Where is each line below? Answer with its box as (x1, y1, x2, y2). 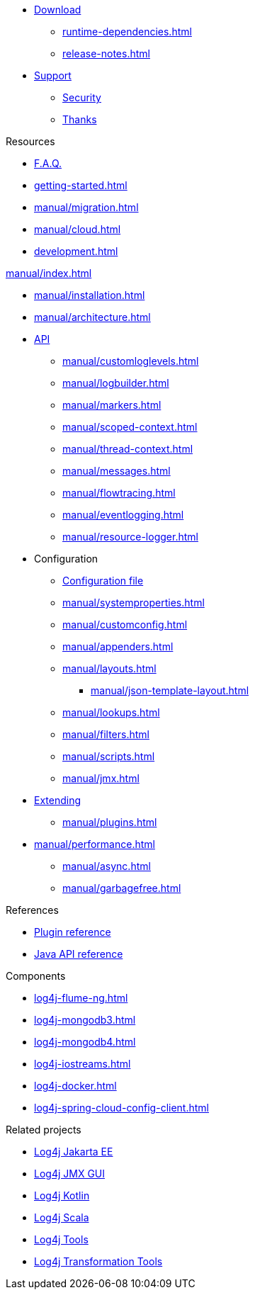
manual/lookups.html (62, 706, 160, 718)
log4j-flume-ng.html (34, 992, 128, 1004)
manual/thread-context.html (62, 443, 193, 455)
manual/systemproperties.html (62, 596, 205, 609)
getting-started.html (34, 179, 127, 191)
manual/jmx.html (62, 772, 140, 784)
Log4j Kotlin (34, 1189, 90, 1201)
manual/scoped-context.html (62, 421, 198, 433)
